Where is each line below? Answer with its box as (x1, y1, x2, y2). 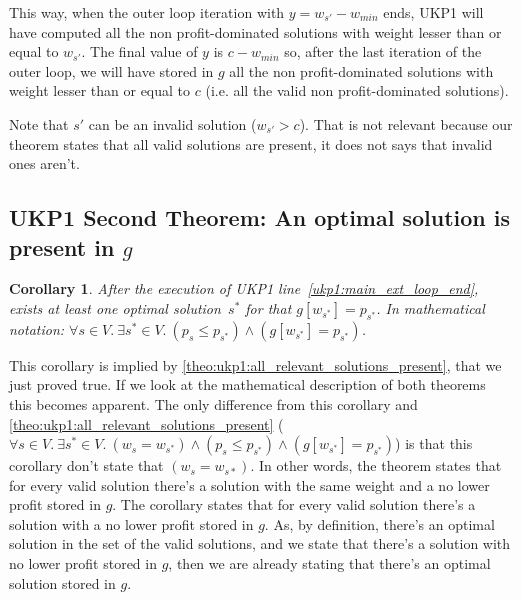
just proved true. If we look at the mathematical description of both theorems (9, 374, 486, 395)
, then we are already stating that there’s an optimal (168, 553, 491, 574)
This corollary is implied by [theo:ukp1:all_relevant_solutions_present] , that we (9, 354, 502, 375)
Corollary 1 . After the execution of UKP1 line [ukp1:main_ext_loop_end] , (9, 278, 479, 299)
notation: (9, 318, 65, 339)
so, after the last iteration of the (284, 41, 482, 62)
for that (245, 297, 292, 318)
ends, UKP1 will (383, 2, 484, 22)
